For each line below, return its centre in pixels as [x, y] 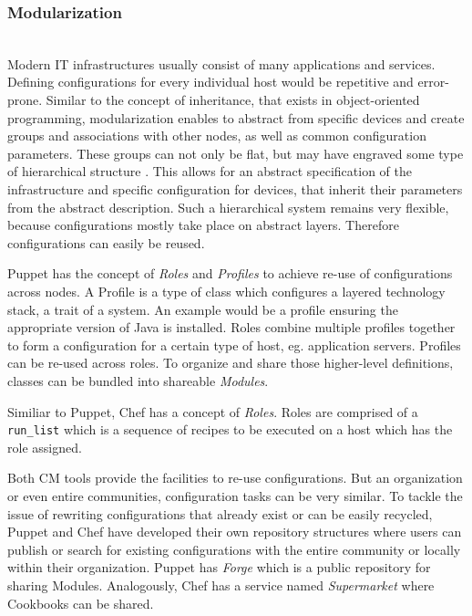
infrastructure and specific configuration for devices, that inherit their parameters [235, 188]
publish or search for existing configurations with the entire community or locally [234, 549]
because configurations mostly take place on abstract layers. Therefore [203, 225]
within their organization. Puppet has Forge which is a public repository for [219, 567]
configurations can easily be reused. [106, 242]
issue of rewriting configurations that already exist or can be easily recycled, [220, 513]
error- [433, 82]
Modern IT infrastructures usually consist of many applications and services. [221, 63]
